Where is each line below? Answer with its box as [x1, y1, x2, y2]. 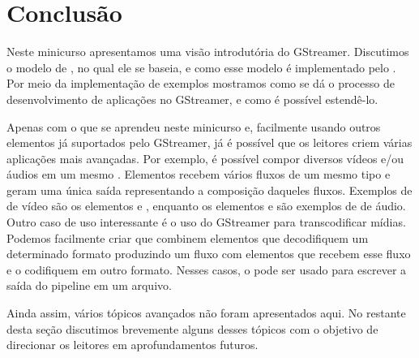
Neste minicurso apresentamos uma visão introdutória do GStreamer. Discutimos [6, 43, 409, 60]
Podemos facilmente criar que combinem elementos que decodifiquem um [6, 229, 369, 246]
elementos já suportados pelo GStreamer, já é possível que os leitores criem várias [6, 134, 413, 151]
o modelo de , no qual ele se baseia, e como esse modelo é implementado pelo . [6, 58, 396, 75]
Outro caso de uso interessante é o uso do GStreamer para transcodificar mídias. [6, 214, 406, 231]
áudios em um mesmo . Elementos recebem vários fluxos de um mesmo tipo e [6, 166, 391, 183]
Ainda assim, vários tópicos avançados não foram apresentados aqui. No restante [6, 304, 406, 321]
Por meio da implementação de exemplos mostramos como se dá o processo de [6, 75, 395, 92]
